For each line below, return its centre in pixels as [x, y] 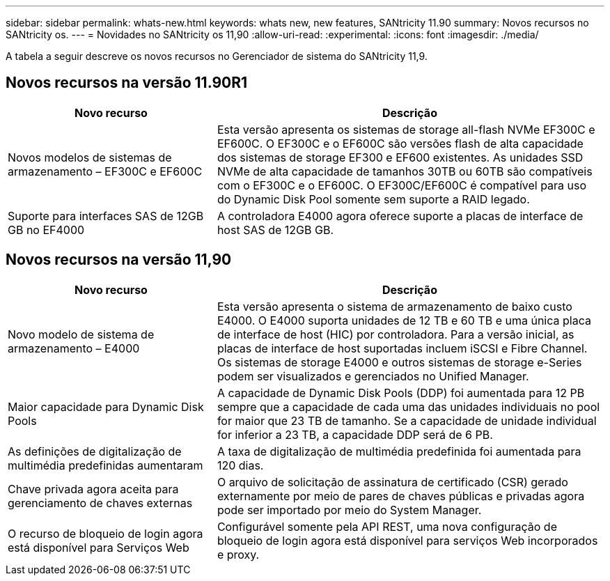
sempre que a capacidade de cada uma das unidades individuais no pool [408, 406]
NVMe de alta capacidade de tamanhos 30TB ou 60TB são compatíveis [405, 171]
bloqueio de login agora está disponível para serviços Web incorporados [407, 540]
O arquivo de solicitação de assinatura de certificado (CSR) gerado [392, 482]
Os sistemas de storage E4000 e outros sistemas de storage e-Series [399, 362]
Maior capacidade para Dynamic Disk [106, 406]
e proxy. [238, 554]
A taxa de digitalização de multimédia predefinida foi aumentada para [399, 451]
